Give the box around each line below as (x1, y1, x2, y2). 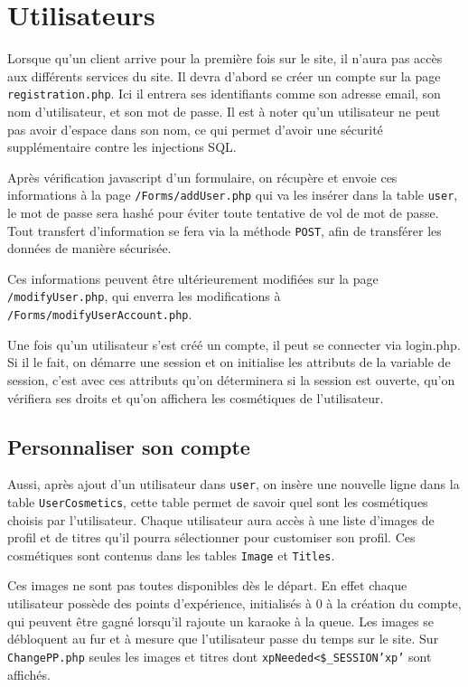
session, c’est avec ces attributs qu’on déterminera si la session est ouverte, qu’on (7, 370, 455, 389)
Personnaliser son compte (7, 432, 250, 460)
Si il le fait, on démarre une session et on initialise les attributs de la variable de (7, 353, 451, 372)
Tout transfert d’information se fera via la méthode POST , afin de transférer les (7, 221, 442, 240)
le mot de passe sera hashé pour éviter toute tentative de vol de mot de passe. (7, 203, 439, 221)
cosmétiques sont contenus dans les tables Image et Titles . (7, 545, 335, 564)
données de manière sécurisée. (7, 239, 172, 258)
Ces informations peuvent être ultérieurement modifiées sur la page (7, 268, 379, 287)
